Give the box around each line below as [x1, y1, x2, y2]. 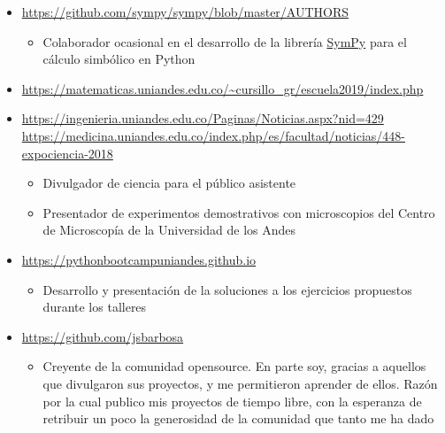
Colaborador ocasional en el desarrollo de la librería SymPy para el [42, 32, 407, 50]
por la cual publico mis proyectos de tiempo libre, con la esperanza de [42, 391, 422, 410]
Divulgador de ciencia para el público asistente [42, 174, 296, 192]
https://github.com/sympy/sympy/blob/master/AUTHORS [21, 3, 349, 20]
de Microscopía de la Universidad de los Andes [42, 220, 296, 239]
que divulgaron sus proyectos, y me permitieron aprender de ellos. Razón [42, 374, 438, 392]
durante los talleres [42, 298, 147, 316]
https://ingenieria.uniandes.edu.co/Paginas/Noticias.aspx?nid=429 [21, 109, 384, 128]
